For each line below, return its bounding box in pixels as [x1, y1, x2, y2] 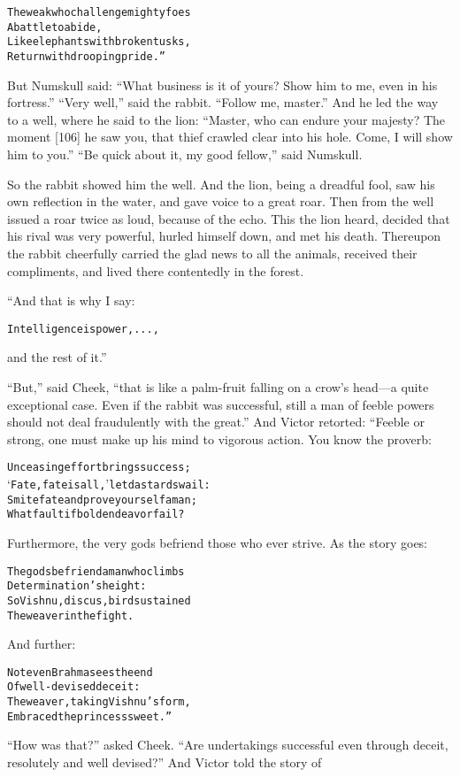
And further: [7, 635, 76, 653]
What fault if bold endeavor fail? [7, 508, 185, 521]
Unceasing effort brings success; [7, 461, 191, 474]
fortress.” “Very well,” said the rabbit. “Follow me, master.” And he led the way [7, 93, 439, 112]
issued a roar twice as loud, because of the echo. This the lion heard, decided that [7, 209, 450, 227]
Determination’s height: [7, 580, 147, 593]
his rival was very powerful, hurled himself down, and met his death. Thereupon [7, 227, 441, 245]
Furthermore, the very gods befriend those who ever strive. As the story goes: [7, 534, 428, 551]
